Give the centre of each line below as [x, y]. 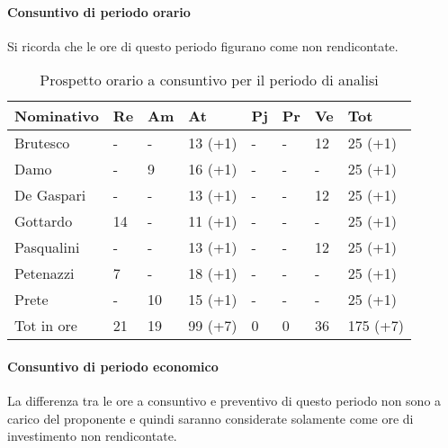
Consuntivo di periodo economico [113, 366]
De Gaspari [50, 195]
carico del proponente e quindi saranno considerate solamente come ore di [211, 418]
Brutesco [42, 143]
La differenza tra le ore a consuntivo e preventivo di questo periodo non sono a [224, 401]
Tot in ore [46, 326]
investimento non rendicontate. [92, 436]
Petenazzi [45, 273]
